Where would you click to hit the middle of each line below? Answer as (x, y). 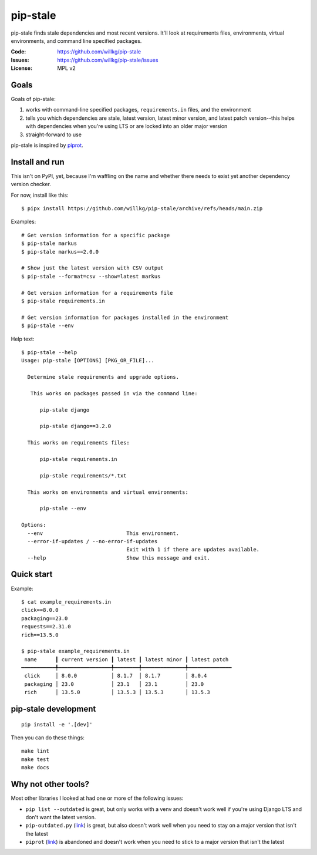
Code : (18, 52)
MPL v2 (66, 68)
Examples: (23, 222)
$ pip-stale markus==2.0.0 (60, 252)
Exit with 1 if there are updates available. (193, 550)
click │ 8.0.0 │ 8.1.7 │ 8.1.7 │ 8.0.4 (116, 676)
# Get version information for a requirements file (97, 293)
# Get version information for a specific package (96, 235)
